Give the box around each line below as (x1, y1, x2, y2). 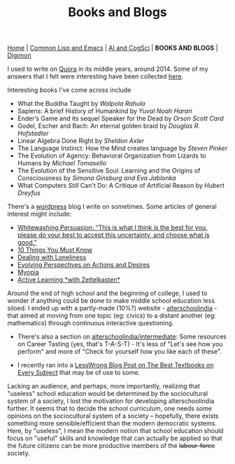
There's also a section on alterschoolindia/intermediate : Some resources (17, 332, 227, 341)
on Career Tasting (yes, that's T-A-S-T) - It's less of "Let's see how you (17, 340, 223, 348)
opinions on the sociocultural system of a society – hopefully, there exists (7, 411, 219, 421)
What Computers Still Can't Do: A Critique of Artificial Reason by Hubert (17, 182, 225, 190)
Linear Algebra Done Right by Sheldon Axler (17, 137, 145, 145)
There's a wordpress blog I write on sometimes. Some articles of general (7, 203, 217, 211)
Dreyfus (17, 189, 41, 197)
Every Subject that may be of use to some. (17, 369, 141, 377)
